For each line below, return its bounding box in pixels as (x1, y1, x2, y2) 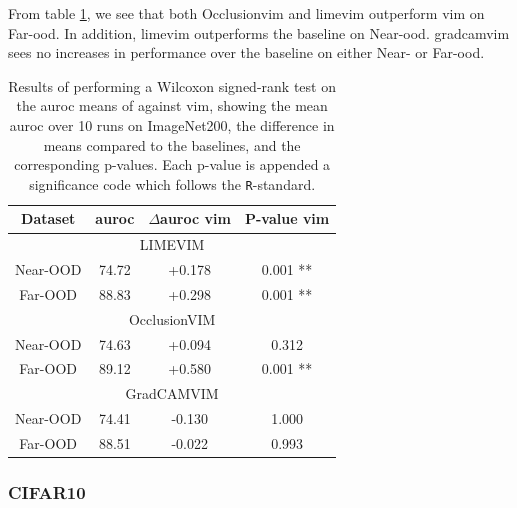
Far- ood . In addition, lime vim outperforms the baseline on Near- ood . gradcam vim (8, 22, 510, 43)
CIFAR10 (8, 480, 86, 505)
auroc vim (160, 208, 231, 229)
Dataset (21, 208, 76, 229)
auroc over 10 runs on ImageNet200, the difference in (9, 114, 335, 135)
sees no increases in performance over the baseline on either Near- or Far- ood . (8, 42, 485, 63)
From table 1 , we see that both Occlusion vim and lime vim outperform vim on (8, 3, 485, 23)
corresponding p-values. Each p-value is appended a (14, 154, 331, 175)
